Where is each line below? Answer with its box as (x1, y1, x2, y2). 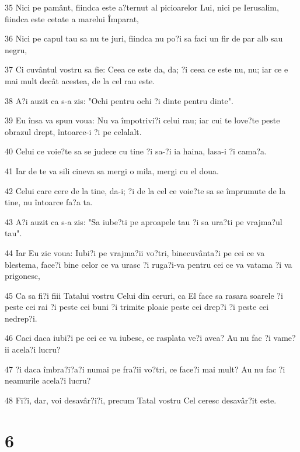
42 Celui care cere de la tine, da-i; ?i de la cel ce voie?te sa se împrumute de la (5, 184, 286, 196)
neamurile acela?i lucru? (5, 374, 91, 387)
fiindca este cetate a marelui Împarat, (5, 12, 139, 25)
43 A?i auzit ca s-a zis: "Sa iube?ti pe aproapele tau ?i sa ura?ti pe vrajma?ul (5, 215, 282, 227)
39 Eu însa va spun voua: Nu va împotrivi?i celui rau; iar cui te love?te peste (5, 114, 280, 126)
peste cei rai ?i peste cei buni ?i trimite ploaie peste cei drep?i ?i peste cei (5, 301, 269, 313)
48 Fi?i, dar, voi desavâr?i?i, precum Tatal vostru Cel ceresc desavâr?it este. (5, 394, 277, 406)
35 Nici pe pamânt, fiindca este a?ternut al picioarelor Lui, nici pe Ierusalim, (5, 1, 279, 13)
